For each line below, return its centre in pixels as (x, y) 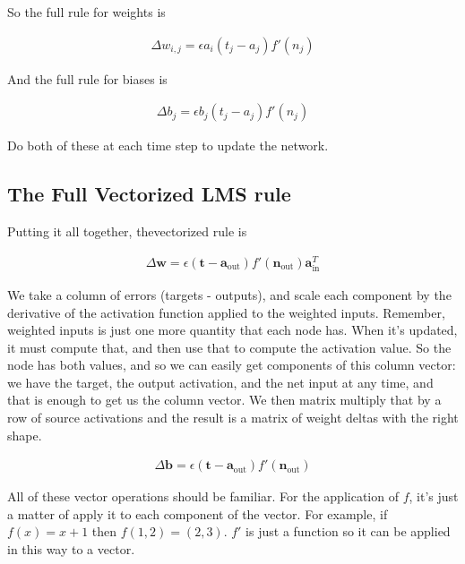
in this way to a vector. (71, 549)
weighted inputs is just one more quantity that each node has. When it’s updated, (232, 330)
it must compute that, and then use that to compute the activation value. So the (229, 347)
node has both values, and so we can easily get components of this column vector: (232, 365)
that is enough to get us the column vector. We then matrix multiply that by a (224, 400)
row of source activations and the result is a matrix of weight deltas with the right (233, 418)
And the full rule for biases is (87, 78)
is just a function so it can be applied (348, 531)
